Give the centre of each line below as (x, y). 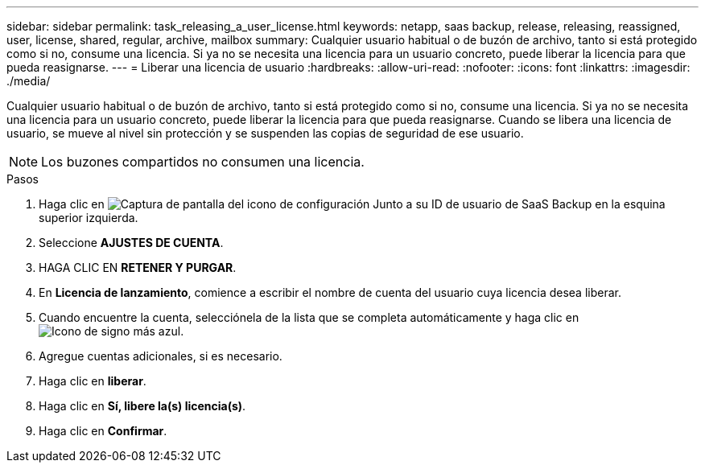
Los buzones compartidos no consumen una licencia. (203, 162)
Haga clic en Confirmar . (103, 431)
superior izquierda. (89, 218)
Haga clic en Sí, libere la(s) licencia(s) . (142, 406)
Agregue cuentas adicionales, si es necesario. (161, 356)
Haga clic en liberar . (93, 381)
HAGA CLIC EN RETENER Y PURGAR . (138, 267)
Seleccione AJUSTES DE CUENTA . (131, 243)
